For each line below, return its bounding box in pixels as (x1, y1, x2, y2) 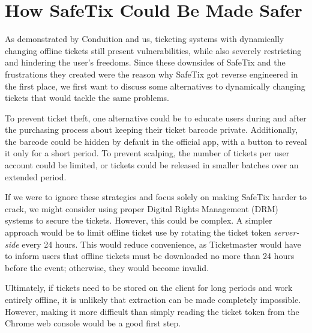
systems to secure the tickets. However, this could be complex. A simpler (5, 214, 272, 227)
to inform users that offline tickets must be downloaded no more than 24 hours (5, 249, 295, 262)
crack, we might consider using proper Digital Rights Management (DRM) (5, 202, 278, 215)
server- (274, 226, 299, 239)
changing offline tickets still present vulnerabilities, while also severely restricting (5, 44, 302, 57)
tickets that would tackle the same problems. (5, 91, 170, 104)
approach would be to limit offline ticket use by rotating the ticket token (5, 226, 271, 239)
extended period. (5, 170, 67, 183)
